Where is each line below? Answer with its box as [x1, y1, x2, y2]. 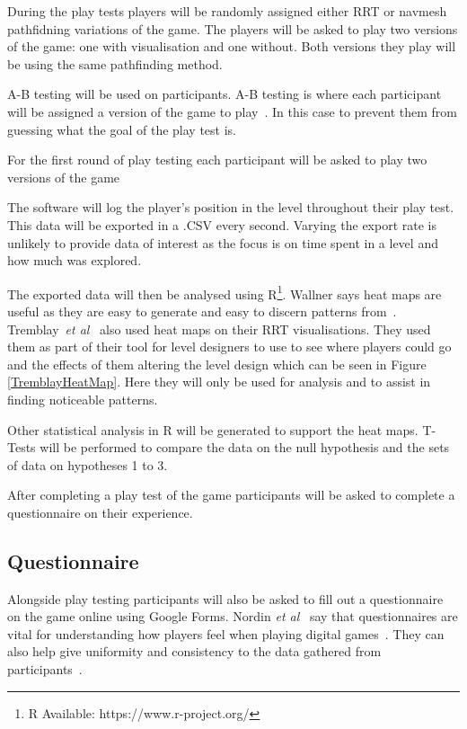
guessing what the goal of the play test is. [7, 120, 237, 138]
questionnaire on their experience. [7, 502, 193, 521]
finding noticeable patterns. [7, 389, 158, 408]
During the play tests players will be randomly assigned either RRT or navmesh [7, 2, 447, 20]
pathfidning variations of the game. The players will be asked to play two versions [7, 19, 458, 38]
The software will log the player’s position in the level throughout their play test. [7, 198, 454, 217]
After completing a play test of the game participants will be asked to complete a [7, 485, 455, 504]
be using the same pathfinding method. [7, 54, 223, 73]
